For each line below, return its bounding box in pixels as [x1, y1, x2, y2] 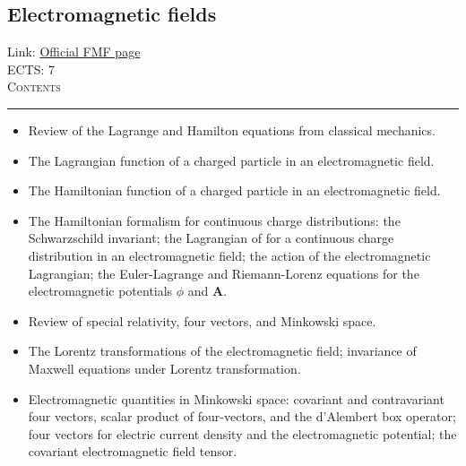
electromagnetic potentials [28, 281, 173, 300]
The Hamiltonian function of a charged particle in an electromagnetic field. [28, 181, 441, 200]
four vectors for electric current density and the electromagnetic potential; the [28, 424, 457, 443]
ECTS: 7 [7, 59, 56, 78]
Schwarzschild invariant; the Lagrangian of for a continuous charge [28, 229, 394, 247]
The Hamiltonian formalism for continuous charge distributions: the [28, 211, 401, 229]
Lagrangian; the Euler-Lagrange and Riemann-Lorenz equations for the [28, 263, 419, 282]
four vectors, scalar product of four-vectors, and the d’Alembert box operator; [28, 407, 456, 426]
